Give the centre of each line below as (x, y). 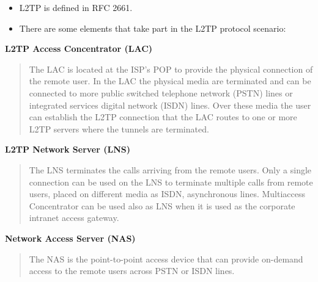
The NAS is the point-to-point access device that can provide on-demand (166, 258)
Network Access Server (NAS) (70, 238)
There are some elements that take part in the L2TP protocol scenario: (153, 28)
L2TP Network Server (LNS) (68, 149)
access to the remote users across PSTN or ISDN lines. (132, 271)
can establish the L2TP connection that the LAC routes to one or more (163, 117)
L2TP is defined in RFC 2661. (76, 7)
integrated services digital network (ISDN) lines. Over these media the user (170, 105)
